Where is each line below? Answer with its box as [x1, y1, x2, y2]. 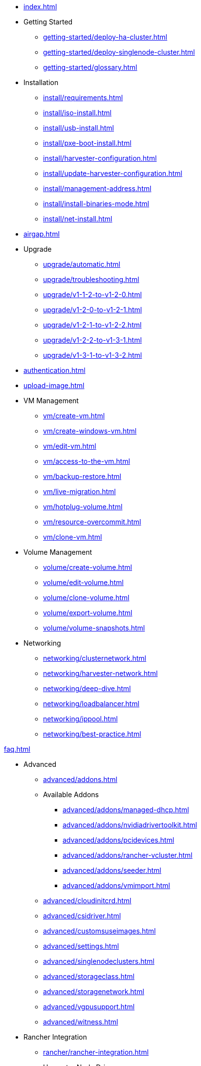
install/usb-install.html [43, 124, 114, 132]
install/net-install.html [43, 215, 112, 223]
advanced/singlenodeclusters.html [43, 957, 155, 965]
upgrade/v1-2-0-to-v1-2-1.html [43, 305, 142, 314]
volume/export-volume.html [43, 609, 133, 617]
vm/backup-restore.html [43, 472, 121, 480]
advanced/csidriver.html [43, 912, 121, 920]
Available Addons [43, 790, 99, 799]
